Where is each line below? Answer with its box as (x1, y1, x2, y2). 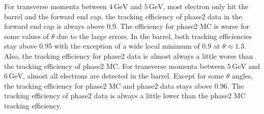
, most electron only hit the (163, 1, 249, 11)
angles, (231, 70, 253, 81)
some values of (4, 30, 49, 41)
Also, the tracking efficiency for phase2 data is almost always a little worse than (4, 50, 253, 61)
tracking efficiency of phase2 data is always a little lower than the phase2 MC (4, 90, 246, 101)
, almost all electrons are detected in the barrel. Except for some (23, 70, 224, 81)
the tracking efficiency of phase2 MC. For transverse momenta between (4, 60, 225, 71)
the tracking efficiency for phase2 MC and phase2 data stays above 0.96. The (4, 80, 244, 91)
